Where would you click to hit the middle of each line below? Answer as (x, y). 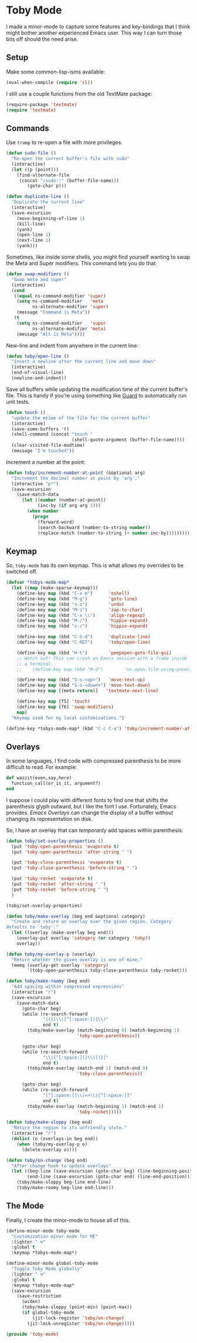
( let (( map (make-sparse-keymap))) (55, 588)
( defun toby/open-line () (38, 356)
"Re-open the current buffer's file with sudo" (71, 159)
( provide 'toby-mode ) (33, 1334)
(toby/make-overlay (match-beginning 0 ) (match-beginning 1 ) (103, 1030)
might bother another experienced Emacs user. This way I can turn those (94, 32)
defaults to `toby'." (33, 927)
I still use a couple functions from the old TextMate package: (79, 93)
